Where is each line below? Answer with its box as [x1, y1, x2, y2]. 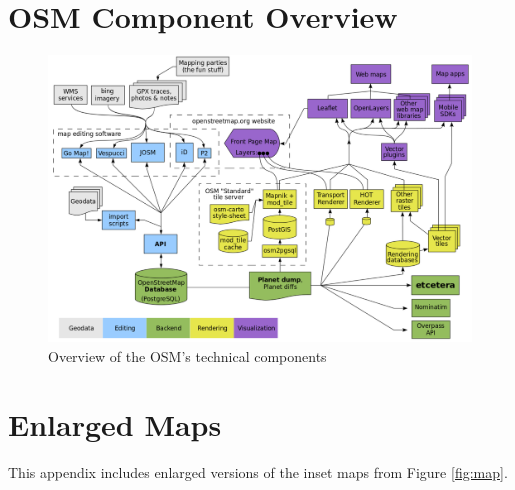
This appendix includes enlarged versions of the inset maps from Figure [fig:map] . [8, 462, 508, 483]
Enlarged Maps [8, 404, 222, 445]
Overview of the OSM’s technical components [48, 345, 327, 366]
